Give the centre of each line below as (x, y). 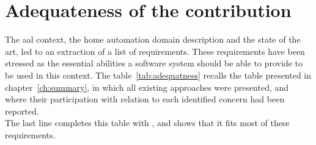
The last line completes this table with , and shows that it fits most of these (147, 123)
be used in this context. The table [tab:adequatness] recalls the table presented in (158, 75)
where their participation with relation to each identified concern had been (145, 99)
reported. (22, 111)
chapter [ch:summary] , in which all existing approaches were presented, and (147, 87)
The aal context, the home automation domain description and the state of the (153, 39)
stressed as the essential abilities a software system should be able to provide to (154, 63)
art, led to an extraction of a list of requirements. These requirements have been (155, 51)
